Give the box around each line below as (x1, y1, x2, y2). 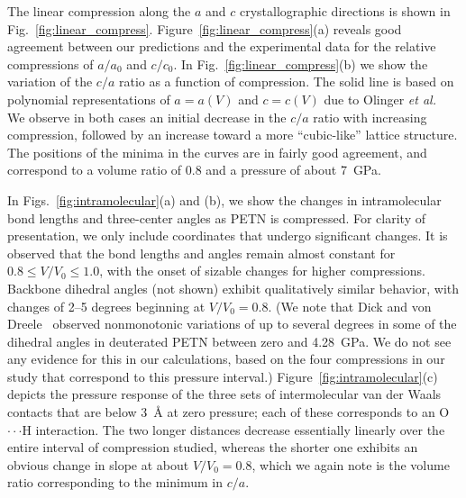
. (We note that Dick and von (268, 296, 432, 315)
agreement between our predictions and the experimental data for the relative (7, 37, 436, 56)
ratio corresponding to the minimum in (7, 473, 223, 492)
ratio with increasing (313, 107, 427, 126)
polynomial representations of (7, 89, 170, 108)
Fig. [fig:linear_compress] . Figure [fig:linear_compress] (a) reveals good (7, 19, 402, 38)
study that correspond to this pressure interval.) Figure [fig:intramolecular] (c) (7, 367, 438, 385)
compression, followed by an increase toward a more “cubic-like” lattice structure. (7, 125, 458, 144)
